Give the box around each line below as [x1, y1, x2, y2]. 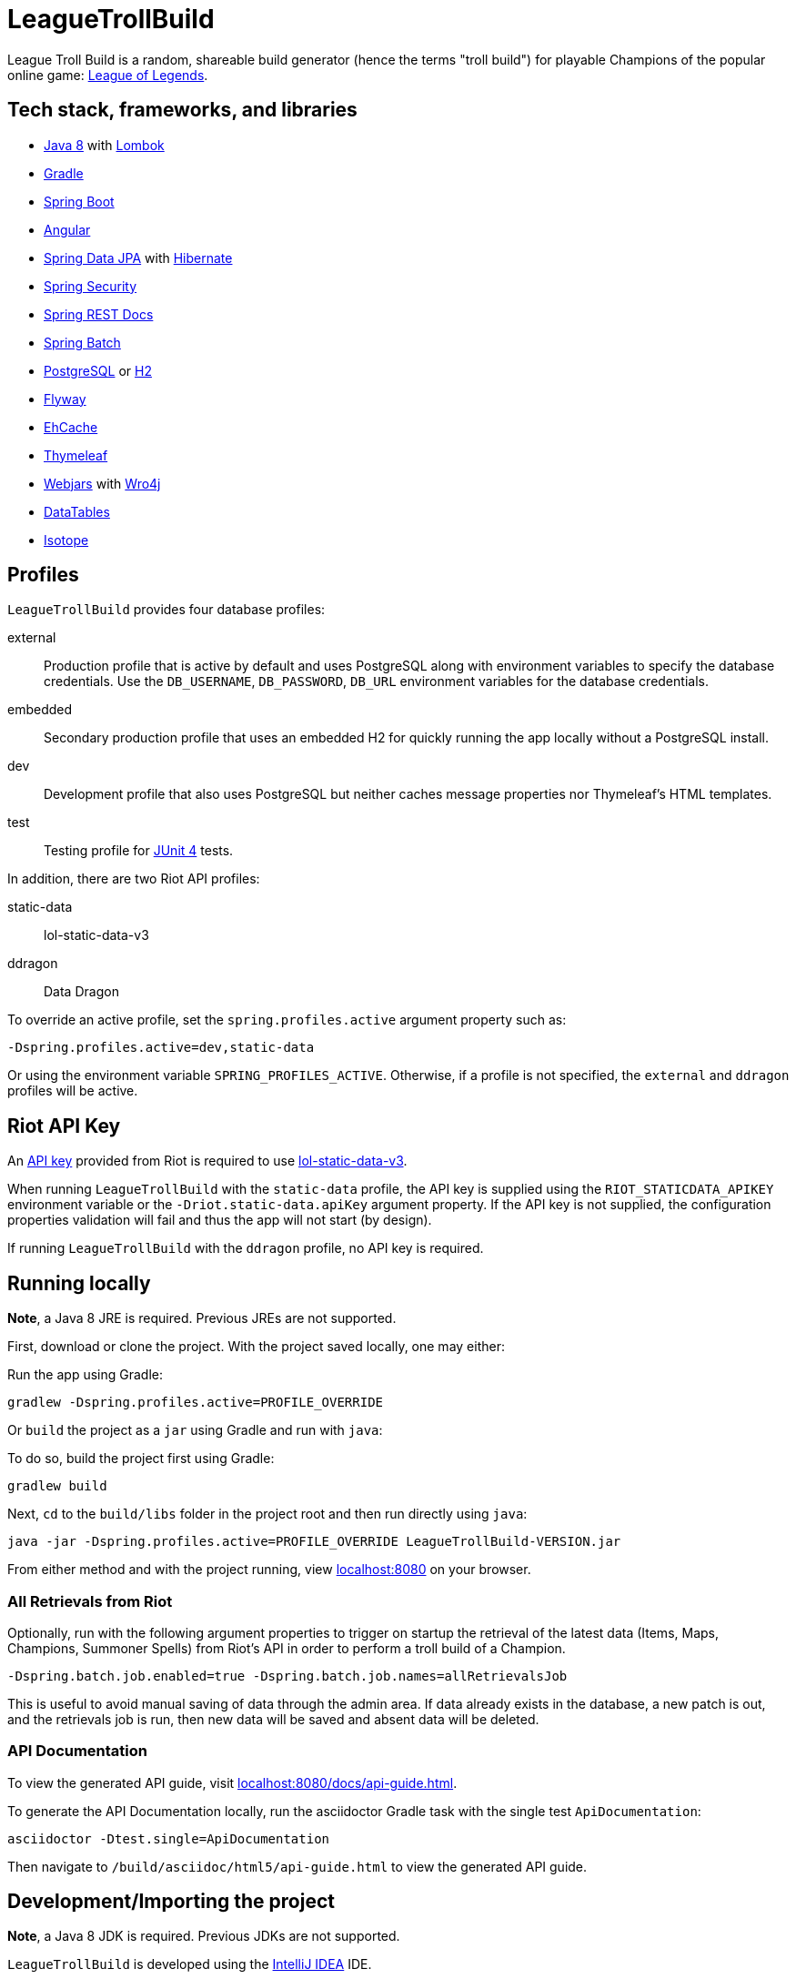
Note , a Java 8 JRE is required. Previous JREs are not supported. [7, 1310, 397, 1327]
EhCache [44, 419, 98, 435]
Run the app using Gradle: [7, 1367, 163, 1383]
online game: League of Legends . [7, 66, 208, 83]
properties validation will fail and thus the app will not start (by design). [7, 1212, 432, 1228]
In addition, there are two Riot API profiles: [7, 871, 260, 887]
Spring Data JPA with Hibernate [44, 249, 233, 266]
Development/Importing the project [7, 1890, 335, 1913]
